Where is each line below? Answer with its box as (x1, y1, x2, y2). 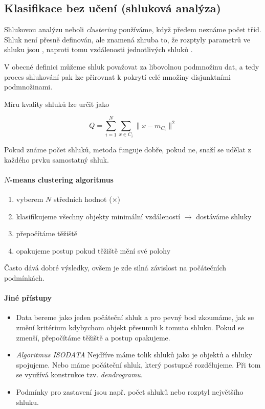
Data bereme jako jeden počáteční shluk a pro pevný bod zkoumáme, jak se (16, 312, 254, 323)
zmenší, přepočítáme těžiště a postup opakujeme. (16, 332, 170, 343)
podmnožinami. (4, 81, 53, 92)
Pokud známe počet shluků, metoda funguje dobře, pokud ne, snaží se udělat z (4, 144, 251, 155)
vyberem (16, 194, 43, 204)
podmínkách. (4, 272, 45, 283)
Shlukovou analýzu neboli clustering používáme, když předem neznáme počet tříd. (4, 24, 261, 35)
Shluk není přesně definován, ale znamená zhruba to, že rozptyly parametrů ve (4, 34, 250, 44)
